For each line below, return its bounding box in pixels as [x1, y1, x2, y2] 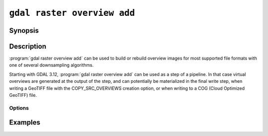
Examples [9, 118, 41, 127]
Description [9, 42, 47, 51]
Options [9, 104, 29, 111]
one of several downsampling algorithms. [9, 62, 94, 68]
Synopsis [9, 26, 39, 35]
